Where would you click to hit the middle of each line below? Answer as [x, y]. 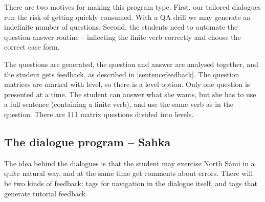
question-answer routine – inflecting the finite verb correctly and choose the [123, 37]
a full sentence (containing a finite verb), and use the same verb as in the [119, 104]
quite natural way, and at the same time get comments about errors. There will [129, 173]
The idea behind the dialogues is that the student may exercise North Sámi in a [129, 163]
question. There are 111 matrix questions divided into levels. [99, 114]
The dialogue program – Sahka [87, 141]
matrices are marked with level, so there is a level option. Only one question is [127, 84]
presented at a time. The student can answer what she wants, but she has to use [130, 94]
